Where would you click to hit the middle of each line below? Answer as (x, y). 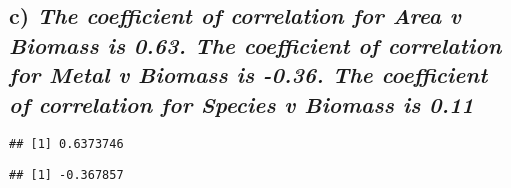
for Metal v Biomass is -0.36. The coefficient (248, 74)
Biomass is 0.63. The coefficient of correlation (255, 44)
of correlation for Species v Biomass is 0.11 (241, 103)
